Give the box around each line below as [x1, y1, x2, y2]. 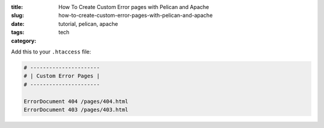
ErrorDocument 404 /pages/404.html [23, 98, 128, 105]
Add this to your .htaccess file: [11, 48, 91, 55]
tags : [11, 29, 25, 36]
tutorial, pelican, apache [58, 20, 118, 27]
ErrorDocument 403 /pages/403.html [23, 106, 128, 113]
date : [11, 20, 25, 27]
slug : [11, 12, 24, 19]
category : [11, 37, 37, 44]
